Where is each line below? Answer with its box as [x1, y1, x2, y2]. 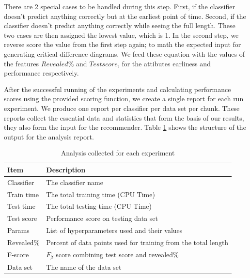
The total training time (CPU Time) [46, 189, 155, 199]
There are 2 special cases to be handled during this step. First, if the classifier [4, 1, 235, 11]
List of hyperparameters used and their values [46, 225, 183, 235]
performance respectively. [4, 68, 79, 78]
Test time [7, 201, 36, 211]
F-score [7, 249, 29, 260]
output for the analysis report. [4, 131, 94, 141]
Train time [7, 189, 39, 199]
